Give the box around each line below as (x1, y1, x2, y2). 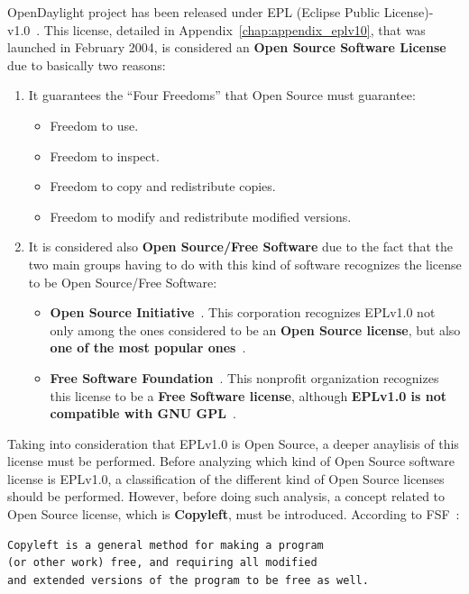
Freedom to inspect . (50, 146, 160, 165)
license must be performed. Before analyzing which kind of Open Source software (7, 452, 455, 471)
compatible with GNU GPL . (50, 404, 236, 423)
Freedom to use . (50, 115, 139, 134)
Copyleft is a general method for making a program (7, 538, 324, 552)
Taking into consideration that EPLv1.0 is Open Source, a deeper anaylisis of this (7, 434, 459, 452)
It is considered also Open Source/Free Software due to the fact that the (28, 237, 454, 256)
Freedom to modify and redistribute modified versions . (50, 206, 352, 225)
